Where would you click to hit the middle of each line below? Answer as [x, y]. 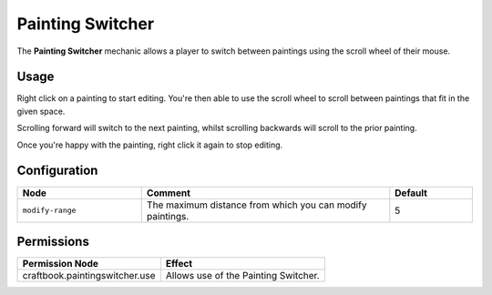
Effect [179, 264]
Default [411, 193]
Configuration [57, 171]
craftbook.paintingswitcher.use [89, 276]
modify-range [49, 211]
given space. [41, 111]
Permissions [53, 241]
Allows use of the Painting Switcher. [242, 276]
